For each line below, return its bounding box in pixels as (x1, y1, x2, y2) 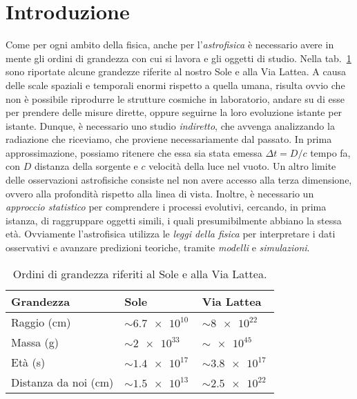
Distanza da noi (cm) (11, 373, 114, 390)
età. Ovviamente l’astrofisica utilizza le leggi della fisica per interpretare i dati (6, 226, 336, 241)
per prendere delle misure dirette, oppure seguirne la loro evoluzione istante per (6, 105, 342, 119)
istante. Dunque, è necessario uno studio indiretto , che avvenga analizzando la (6, 118, 335, 133)
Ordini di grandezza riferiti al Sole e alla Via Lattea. (12, 265, 267, 282)
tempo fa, (310, 145, 351, 159)
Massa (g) (11, 333, 59, 350)
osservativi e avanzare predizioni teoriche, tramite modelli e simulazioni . (6, 240, 310, 255)
